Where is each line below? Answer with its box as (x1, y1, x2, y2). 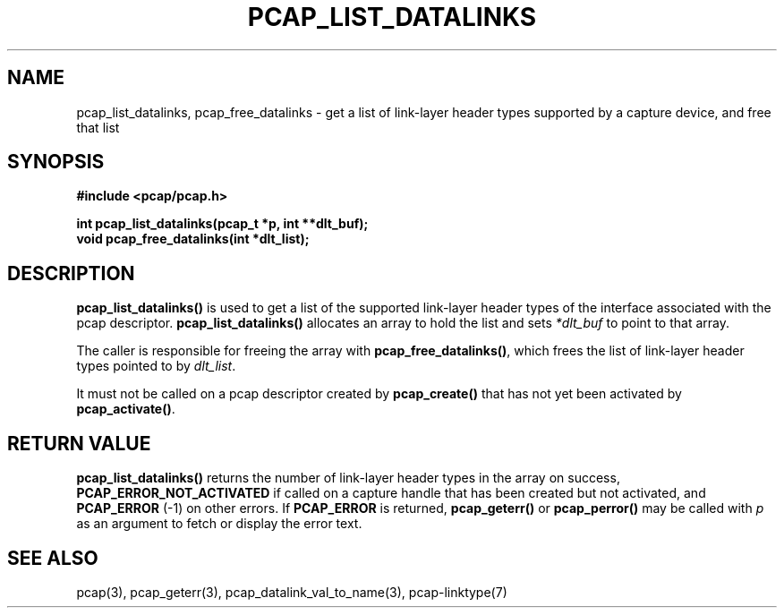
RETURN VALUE (7, 431, 151, 455)
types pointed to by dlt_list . (76, 358, 236, 374)
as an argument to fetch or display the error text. (76, 516, 362, 532)
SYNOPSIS (7, 150, 105, 174)
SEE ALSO (7, 546, 98, 569)
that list (76, 119, 120, 135)
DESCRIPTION (7, 261, 135, 285)
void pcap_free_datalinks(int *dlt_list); (76, 231, 310, 247)
